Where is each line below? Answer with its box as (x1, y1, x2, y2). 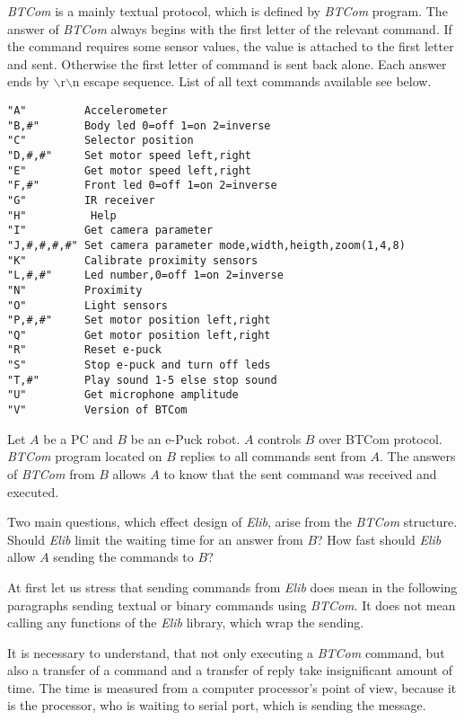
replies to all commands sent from (179, 447, 366, 466)
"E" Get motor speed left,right (7, 164, 252, 177)
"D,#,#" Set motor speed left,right (7, 148, 252, 162)
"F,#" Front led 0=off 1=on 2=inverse (7, 179, 277, 192)
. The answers (379, 447, 456, 466)
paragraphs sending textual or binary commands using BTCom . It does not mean (7, 595, 456, 614)
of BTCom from (7, 464, 95, 483)
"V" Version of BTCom (7, 404, 188, 417)
